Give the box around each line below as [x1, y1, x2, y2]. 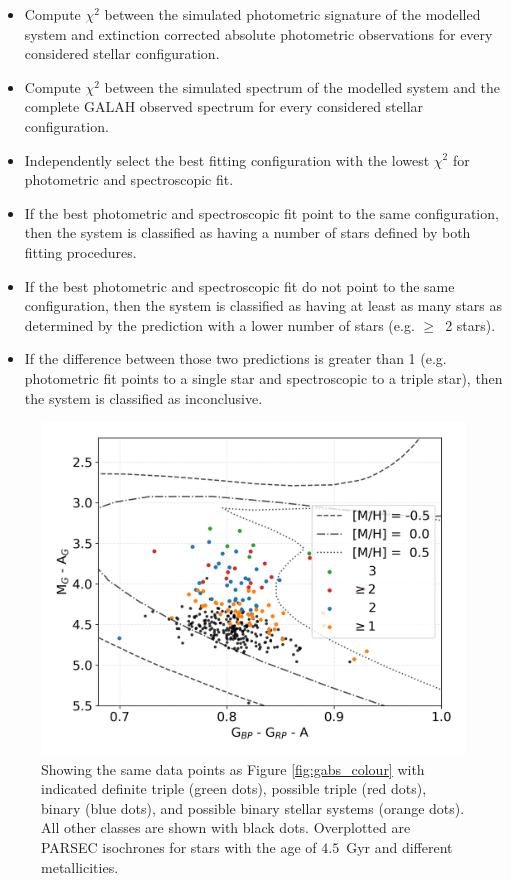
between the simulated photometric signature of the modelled [104, 4, 481, 24]
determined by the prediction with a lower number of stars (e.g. [24, 314, 415, 335]
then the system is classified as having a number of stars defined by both [24, 222, 471, 243]
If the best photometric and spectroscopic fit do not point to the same [24, 275, 455, 296]
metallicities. [41, 856, 119, 877]
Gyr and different [346, 836, 453, 857]
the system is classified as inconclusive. [24, 387, 263, 408]
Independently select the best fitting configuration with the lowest [24, 149, 430, 170]
